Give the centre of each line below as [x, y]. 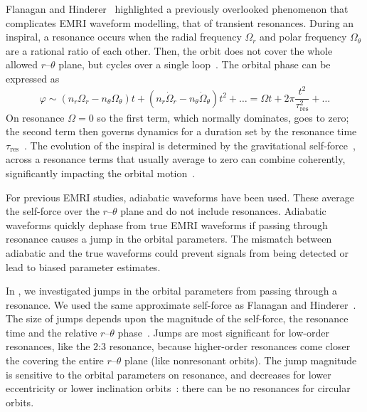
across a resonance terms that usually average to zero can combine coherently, [176, 159]
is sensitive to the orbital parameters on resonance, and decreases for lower [169, 374]
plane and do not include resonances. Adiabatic [223, 211]
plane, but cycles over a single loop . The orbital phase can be [195, 64]
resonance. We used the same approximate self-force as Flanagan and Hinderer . [181, 304]
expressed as [33, 78]
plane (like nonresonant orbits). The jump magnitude [240, 360]
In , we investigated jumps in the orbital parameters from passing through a [172, 291]
